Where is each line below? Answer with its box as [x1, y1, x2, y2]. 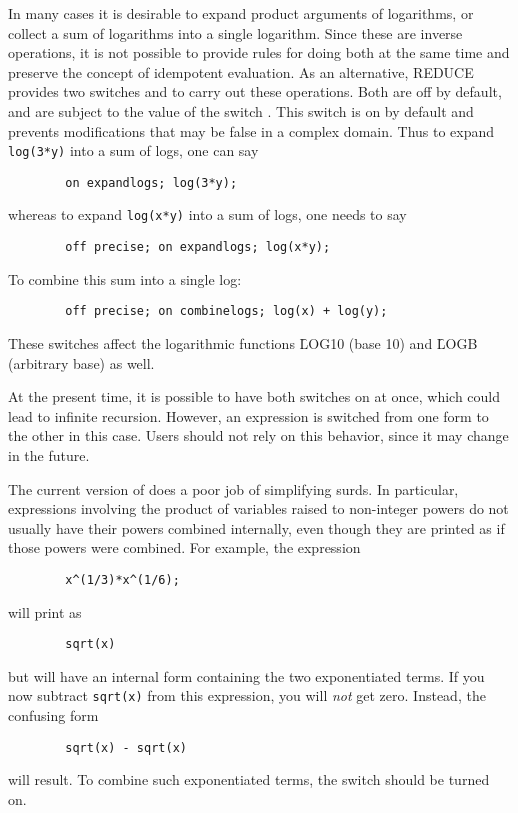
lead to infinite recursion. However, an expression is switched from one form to [8, 405, 489, 426]
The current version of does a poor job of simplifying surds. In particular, [8, 478, 459, 499]
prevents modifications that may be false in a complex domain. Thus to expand [8, 120, 495, 141]
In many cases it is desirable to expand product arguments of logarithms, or [8, 3, 474, 23]
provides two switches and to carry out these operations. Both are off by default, [8, 81, 502, 102]
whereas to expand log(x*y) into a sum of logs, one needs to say [8, 204, 407, 225]
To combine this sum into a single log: [8, 268, 242, 289]
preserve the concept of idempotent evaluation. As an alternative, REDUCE [8, 61, 474, 82]
